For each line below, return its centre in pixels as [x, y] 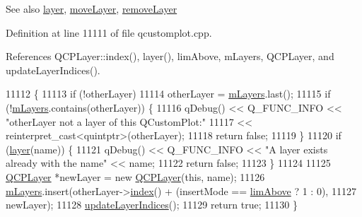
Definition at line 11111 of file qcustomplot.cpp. [109, 32]
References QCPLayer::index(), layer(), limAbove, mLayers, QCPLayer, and [170, 56]
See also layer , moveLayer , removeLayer [92, 8]
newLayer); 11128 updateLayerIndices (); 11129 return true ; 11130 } [152, 205]
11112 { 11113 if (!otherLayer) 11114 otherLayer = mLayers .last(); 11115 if [168, 94]
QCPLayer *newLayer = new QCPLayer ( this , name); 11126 [135, 176]
